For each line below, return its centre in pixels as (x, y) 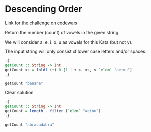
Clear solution (19, 93)
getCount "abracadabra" (30, 125)
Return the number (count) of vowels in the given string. (63, 32)
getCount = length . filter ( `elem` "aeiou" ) (53, 111)
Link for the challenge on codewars (41, 23)
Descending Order (44, 9)
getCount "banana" (24, 83)
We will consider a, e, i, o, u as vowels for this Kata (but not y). (69, 42)
